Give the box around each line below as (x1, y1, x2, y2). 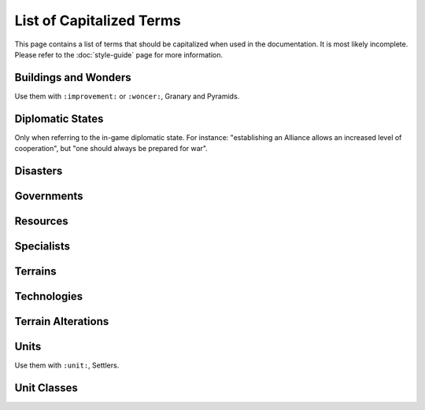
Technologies (14, 290, 83, 303)
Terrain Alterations (14, 315, 109, 328)
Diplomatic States (14, 112, 104, 125)
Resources (14, 214, 68, 227)
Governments (14, 189, 83, 202)
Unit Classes (14, 381, 79, 394)
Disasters (14, 164, 63, 177)
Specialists (14, 240, 71, 253)
